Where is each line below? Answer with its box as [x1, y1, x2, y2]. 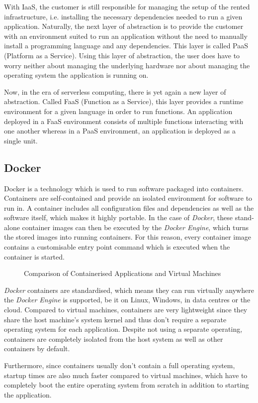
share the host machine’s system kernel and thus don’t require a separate [4, 314, 227, 324]
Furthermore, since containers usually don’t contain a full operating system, [4, 360, 235, 371]
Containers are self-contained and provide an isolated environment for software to [4, 193, 253, 203]
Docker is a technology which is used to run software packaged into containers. [4, 183, 244, 193]
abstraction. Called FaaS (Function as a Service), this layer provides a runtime [4, 96, 244, 107]
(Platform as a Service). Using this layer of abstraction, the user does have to [4, 50, 240, 60]
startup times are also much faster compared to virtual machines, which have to [4, 370, 248, 380]
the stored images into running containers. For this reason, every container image [4, 232, 252, 242]
